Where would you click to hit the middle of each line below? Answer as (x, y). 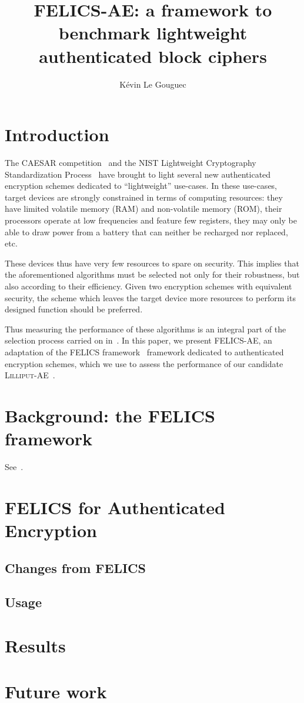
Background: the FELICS (110, 415)
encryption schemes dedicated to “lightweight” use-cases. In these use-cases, (141, 186)
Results (35, 645)
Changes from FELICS (75, 567)
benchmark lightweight (153, 33)
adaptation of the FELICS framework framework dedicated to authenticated (144, 351)
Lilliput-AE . (30, 375)
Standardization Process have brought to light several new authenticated (138, 174)
